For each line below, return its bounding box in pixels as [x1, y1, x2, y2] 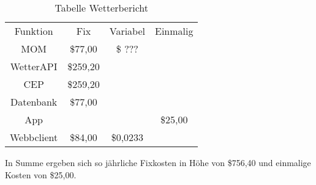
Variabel [109, 24, 145, 38]
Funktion [14, 24, 53, 38]
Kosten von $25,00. [5, 168, 77, 181]
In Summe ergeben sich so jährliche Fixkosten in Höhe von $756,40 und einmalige [5, 156, 311, 169]
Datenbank [10, 95, 58, 109]
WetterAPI [10, 59, 58, 73]
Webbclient [10, 130, 58, 144]
